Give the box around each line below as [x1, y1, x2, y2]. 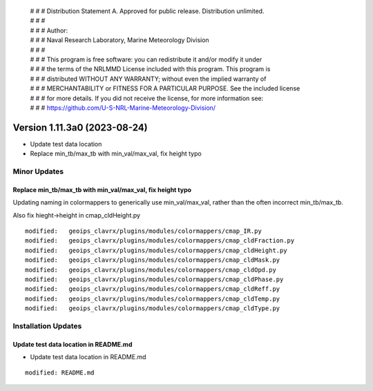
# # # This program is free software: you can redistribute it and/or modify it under [30, 55, 262, 64]
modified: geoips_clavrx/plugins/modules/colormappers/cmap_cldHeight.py [25, 246, 287, 254]
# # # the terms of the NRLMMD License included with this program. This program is [30, 65, 271, 73]
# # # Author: [30, 26, 68, 35]
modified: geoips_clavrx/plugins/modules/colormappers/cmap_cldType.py [25, 305, 280, 312]
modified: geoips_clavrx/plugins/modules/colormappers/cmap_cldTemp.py [25, 294, 280, 303]
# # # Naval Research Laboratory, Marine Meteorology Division [30, 36, 210, 44]
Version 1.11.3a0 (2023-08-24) [12, 122, 148, 133]
